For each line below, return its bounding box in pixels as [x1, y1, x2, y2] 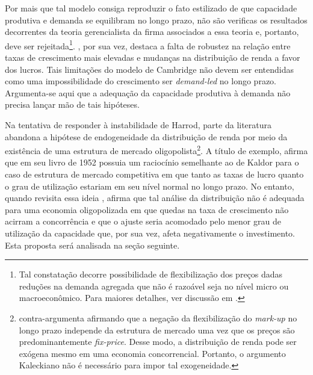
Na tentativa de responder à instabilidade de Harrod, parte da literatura [5, 119, 272, 131]
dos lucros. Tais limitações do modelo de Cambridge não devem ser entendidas [5, 63, 294, 75]
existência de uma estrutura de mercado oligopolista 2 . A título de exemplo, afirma [5, 143, 308, 157]
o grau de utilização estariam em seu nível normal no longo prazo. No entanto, [5, 179, 294, 192]
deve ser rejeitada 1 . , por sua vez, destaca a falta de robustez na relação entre [5, 37, 291, 52]
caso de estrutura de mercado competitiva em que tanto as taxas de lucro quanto [5, 168, 304, 181]
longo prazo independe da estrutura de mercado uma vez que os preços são [19, 323, 295, 336]
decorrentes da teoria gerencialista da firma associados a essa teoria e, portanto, [5, 25, 299, 38]
